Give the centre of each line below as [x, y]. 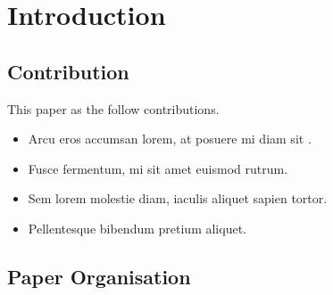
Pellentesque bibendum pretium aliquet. [137, 228]
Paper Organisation [99, 276]
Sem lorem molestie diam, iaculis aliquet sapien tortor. [178, 198]
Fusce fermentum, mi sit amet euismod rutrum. [158, 168]
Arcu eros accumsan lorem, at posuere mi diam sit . [170, 139]
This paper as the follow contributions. [113, 108]
